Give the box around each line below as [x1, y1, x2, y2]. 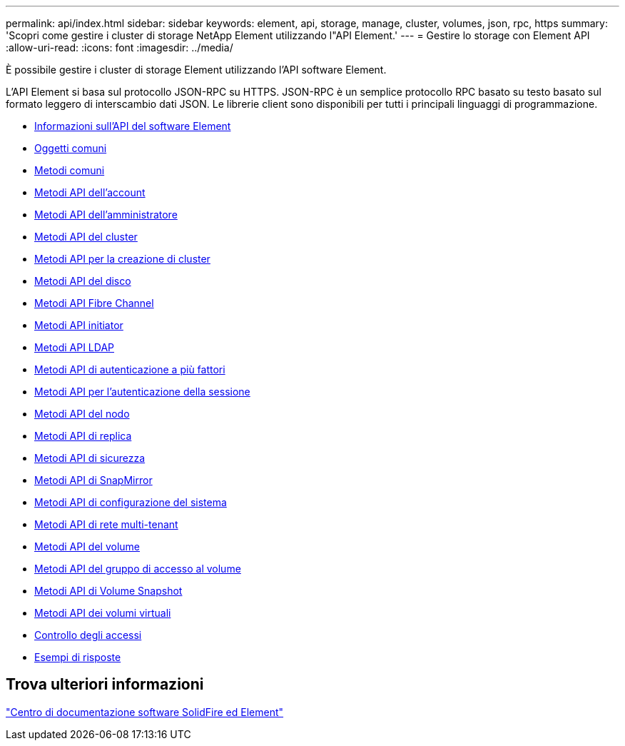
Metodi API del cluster [34, 231, 138, 243]
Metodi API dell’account [34, 186, 146, 198]
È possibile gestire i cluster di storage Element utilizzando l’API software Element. [6, 64, 387, 76]
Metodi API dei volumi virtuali [34, 607, 171, 619]
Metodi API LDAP [34, 341, 114, 353]
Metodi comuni [34, 164, 105, 176]
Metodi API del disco [34, 275, 131, 287]
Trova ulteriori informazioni [6, 675, 204, 694]
